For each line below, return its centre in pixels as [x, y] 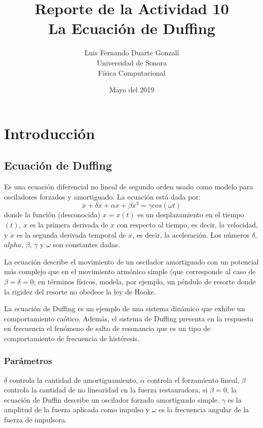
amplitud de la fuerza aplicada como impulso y [77, 409]
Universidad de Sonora [132, 62]
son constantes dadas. [86, 244]
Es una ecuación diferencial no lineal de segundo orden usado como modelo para [129, 187]
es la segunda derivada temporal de [71, 234]
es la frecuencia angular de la [204, 409]
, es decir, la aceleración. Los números [191, 234]
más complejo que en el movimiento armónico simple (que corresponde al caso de [130, 271]
